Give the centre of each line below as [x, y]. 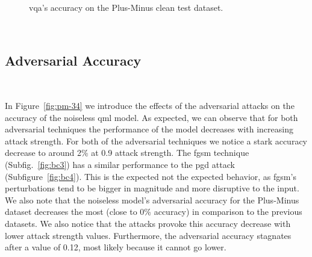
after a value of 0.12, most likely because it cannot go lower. [116, 247]
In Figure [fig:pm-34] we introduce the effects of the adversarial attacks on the [150, 105]
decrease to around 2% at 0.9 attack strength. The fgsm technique [127, 153]
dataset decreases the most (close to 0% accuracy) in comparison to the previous [154, 212]
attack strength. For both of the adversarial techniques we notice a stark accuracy [156, 141]
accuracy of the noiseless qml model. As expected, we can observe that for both [151, 117]
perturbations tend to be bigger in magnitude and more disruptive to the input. [152, 188]
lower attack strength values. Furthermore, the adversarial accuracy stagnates [148, 235]
